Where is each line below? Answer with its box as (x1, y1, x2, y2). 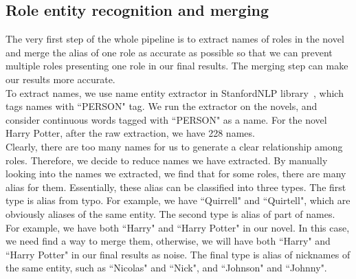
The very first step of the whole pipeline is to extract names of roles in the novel (5, 32, 344, 46)
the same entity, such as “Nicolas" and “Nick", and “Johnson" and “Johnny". (5, 260, 327, 275)
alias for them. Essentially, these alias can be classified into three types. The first (5, 179, 346, 194)
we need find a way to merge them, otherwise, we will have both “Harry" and (5, 234, 331, 248)
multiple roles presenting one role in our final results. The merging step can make (5, 58, 348, 73)
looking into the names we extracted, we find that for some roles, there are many (5, 166, 346, 181)
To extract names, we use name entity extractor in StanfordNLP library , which (5, 85, 344, 100)
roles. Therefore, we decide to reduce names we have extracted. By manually (5, 153, 328, 167)
